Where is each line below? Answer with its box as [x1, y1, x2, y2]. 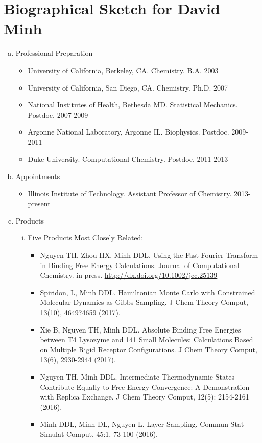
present [28, 198, 51, 209]
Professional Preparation [15, 48, 93, 58]
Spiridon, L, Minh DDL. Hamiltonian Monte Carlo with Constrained [40, 286, 255, 297]
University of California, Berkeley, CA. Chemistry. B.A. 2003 [28, 64, 219, 75]
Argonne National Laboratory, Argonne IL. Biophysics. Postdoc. [28, 126, 229, 137]
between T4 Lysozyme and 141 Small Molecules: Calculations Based [40, 334, 253, 345]
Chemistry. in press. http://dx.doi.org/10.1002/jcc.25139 [40, 270, 218, 280]
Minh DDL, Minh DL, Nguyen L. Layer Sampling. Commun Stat [40, 418, 244, 429]
